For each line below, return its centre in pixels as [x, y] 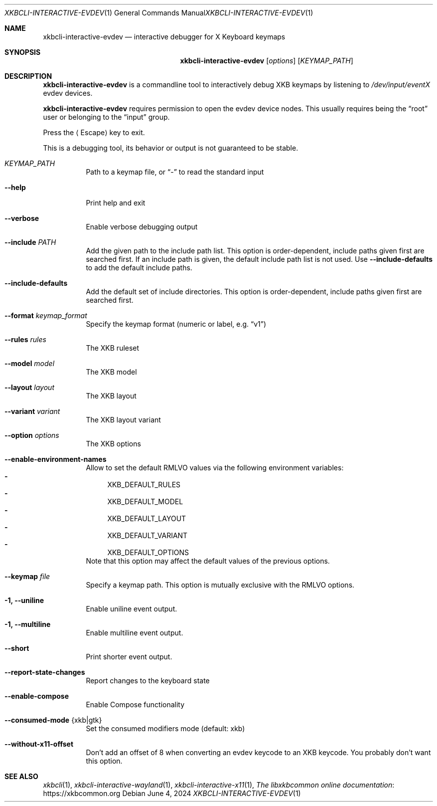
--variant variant [32, 411]
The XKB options [113, 444]
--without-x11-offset [39, 744]
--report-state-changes [45, 672]
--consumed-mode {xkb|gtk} [53, 720]
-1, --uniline [24, 600]
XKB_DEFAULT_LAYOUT [147, 518]
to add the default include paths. [139, 268]
